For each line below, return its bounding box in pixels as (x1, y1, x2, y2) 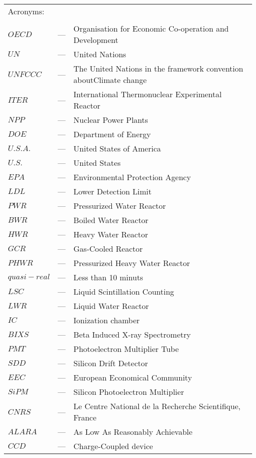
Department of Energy (73, 128, 151, 140)
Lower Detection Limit (73, 186, 152, 197)
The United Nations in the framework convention (73, 63, 243, 74)
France (73, 412, 96, 423)
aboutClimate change (73, 74, 147, 85)
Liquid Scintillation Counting (73, 286, 174, 297)
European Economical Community (73, 372, 192, 383)
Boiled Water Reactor (73, 214, 149, 226)
